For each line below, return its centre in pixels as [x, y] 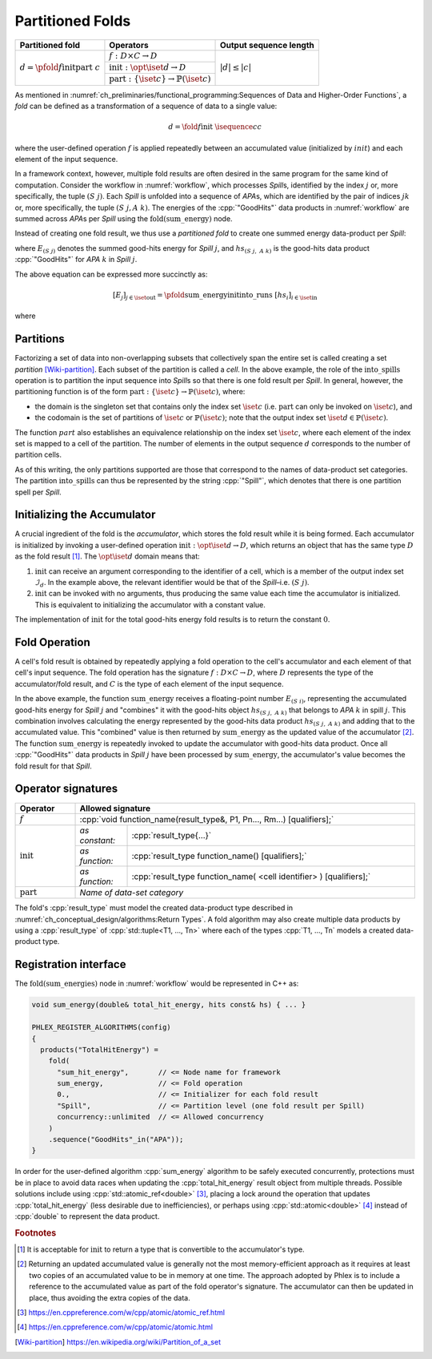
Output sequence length [267, 45]
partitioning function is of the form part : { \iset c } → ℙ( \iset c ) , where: [130, 392]
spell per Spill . [38, 492]
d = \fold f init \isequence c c [215, 127]
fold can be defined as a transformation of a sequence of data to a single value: [146, 106]
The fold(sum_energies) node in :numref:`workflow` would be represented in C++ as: [157, 984]
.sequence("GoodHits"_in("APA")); [116, 1139]
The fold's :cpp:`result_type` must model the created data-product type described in [154, 908]
